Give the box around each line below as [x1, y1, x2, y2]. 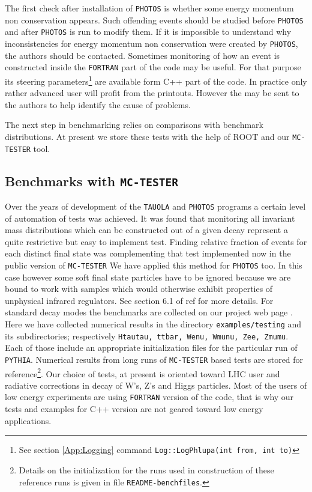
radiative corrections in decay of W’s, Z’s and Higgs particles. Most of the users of [5, 378, 307, 391]
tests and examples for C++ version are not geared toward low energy [5, 402, 263, 415]
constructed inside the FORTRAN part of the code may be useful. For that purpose [5, 61, 301, 73]
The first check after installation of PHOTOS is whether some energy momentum [5, 2, 294, 14]
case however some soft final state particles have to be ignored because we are [5, 270, 291, 283]
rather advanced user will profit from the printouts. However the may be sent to [5, 87, 299, 99]
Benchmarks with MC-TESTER [5, 171, 178, 190]
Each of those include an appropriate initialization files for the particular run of [5, 341, 298, 354]
